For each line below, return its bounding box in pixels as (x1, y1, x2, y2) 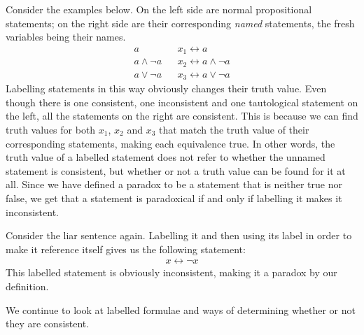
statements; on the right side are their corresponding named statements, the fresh (6, 15, 355, 30)
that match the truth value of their (159, 122, 309, 137)
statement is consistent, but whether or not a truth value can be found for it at (6, 163, 346, 178)
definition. (6, 278, 49, 293)
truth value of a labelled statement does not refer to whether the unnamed (6, 150, 325, 164)
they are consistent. (6, 316, 90, 331)
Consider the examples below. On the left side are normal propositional (6, 2, 312, 16)
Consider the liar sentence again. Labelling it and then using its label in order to (6, 228, 352, 243)
